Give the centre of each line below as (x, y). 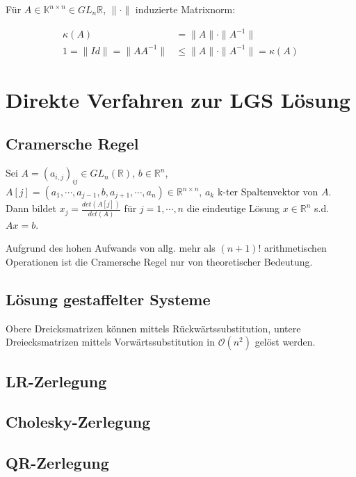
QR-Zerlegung (57, 463)
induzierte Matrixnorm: (185, 9)
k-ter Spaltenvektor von (268, 192)
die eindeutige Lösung (233, 208)
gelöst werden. (285, 342)
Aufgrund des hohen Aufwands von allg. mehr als (111, 248)
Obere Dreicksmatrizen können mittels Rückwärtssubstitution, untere (153, 328)
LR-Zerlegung (56, 381)
